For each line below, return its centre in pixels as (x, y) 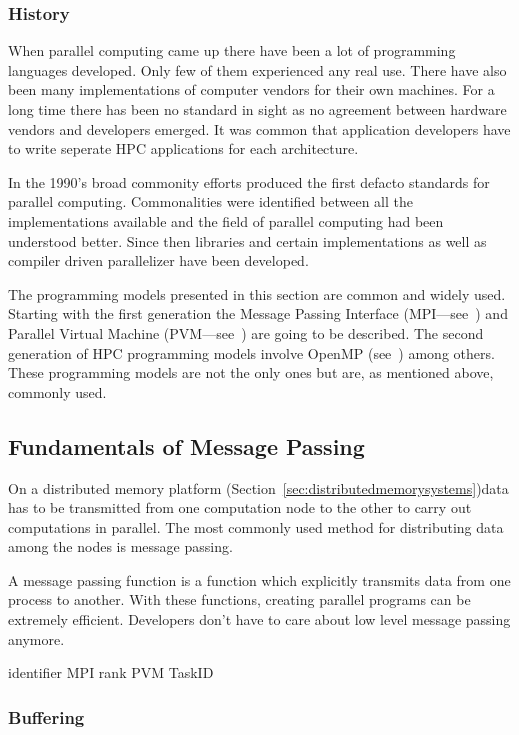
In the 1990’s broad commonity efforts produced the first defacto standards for (249, 181)
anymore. (36, 638)
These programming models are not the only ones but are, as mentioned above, (251, 372)
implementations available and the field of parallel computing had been (226, 220)
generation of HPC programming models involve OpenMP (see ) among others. (251, 352)
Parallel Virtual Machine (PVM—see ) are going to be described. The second (246, 332)
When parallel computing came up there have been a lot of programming (232, 50)
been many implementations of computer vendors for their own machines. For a (251, 89)
